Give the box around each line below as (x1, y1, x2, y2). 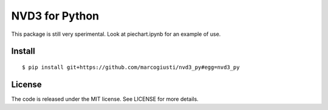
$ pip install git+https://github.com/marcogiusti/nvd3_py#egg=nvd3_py (22, 64, 240, 70)
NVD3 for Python (11, 9, 100, 22)
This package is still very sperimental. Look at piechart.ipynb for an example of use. (11, 30, 221, 38)
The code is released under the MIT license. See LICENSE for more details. (11, 95, 199, 103)
